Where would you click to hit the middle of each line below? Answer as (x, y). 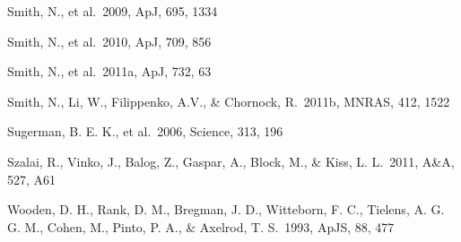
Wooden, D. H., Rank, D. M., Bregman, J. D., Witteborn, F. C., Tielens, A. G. (226, 209)
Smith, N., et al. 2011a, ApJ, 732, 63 (109, 71)
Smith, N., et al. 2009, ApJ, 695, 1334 (113, 11)
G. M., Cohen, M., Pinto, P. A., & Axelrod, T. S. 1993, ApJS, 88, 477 (201, 226)
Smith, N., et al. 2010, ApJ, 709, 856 (109, 41)
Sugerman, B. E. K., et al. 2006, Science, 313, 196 (145, 131)
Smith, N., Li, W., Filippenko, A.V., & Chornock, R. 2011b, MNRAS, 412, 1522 (229, 101)
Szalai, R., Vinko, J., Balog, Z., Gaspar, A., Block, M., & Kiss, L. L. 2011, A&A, (231, 161)
